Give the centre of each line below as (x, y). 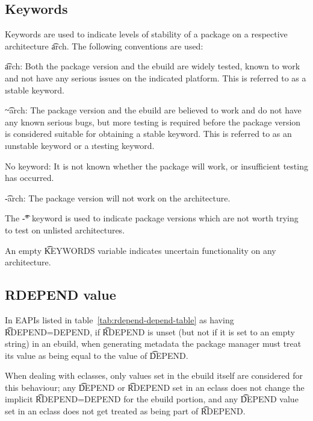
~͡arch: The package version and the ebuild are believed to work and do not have (153, 110)
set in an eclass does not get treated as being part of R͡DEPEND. (125, 411)
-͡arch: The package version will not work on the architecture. (118, 198)
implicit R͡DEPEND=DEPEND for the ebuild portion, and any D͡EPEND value (152, 399)
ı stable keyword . (35, 90)
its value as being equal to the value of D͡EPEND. (97, 355)
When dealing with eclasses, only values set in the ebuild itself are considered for (154, 375)
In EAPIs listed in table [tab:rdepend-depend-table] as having (119, 319)
